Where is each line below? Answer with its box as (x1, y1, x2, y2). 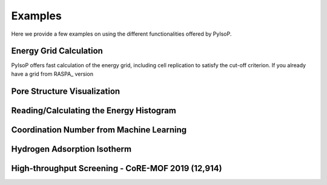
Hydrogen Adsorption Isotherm (11, 144, 132, 154)
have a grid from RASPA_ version (11, 70, 94, 77)
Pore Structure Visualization (11, 86, 121, 96)
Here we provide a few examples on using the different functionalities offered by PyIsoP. (11, 30, 232, 37)
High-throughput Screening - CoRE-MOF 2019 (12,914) (11, 163, 222, 174)
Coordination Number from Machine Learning (11, 125, 187, 135)
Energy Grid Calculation (11, 46, 103, 56)
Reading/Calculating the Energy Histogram (11, 105, 177, 115)
